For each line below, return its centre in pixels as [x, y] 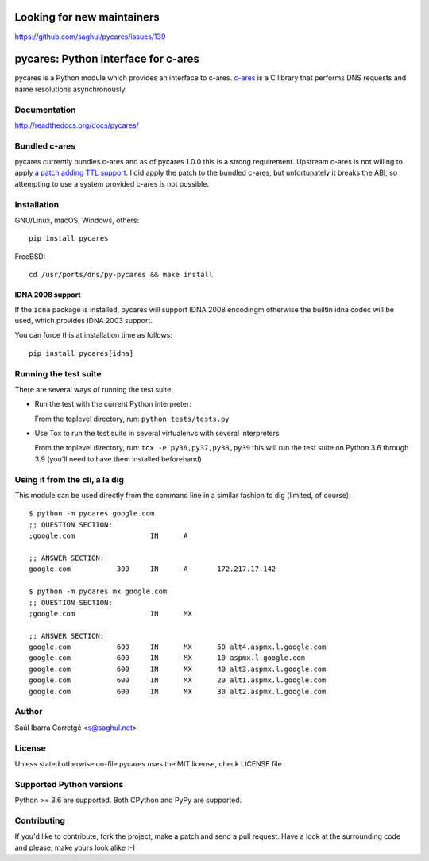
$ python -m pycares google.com [92, 514]
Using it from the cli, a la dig [70, 479]
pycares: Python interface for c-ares [107, 59]
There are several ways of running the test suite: [94, 389]
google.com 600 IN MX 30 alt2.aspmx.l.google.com [178, 691]
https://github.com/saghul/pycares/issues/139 [90, 37]
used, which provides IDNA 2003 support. [83, 320]
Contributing [40, 820]
